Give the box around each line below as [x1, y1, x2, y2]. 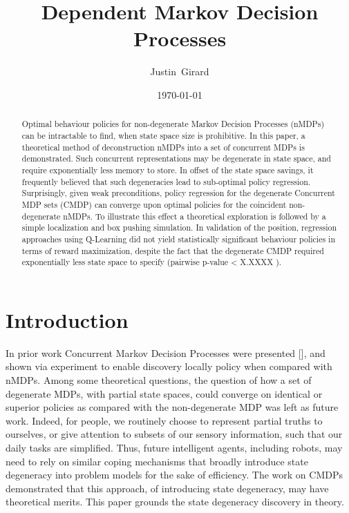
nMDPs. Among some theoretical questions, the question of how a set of [6, 372, 312, 387]
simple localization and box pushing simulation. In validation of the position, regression [21, 222, 337, 233]
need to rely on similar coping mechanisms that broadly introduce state [6, 454, 308, 468]
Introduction [6, 305, 129, 333]
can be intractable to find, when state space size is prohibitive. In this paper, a [21, 129, 305, 141]
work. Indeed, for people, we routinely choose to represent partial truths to [6, 413, 323, 427]
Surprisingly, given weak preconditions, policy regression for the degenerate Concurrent [21, 187, 335, 199]
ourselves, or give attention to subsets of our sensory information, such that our [6, 427, 343, 441]
